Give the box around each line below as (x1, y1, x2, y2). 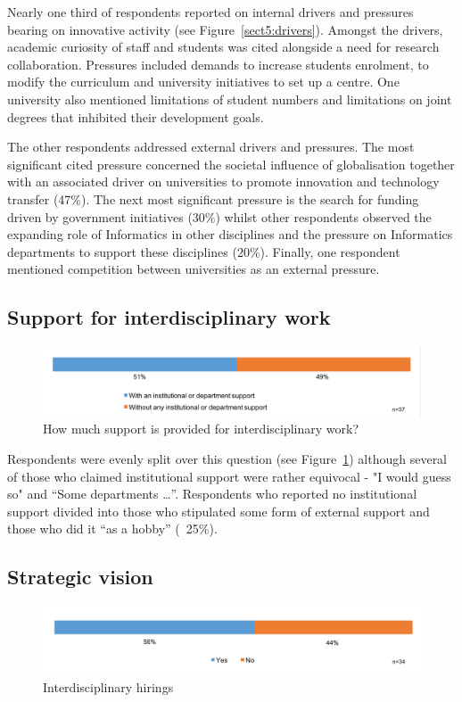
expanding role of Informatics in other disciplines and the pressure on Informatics (7, 225, 453, 244)
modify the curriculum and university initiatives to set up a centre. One (7, 72, 400, 91)
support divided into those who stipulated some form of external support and (7, 501, 430, 520)
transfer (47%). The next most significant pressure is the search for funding (7, 189, 419, 208)
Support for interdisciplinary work (7, 303, 331, 331)
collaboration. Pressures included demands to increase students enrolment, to (7, 54, 429, 73)
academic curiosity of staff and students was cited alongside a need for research (7, 37, 440, 56)
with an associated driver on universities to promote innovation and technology (7, 172, 440, 191)
